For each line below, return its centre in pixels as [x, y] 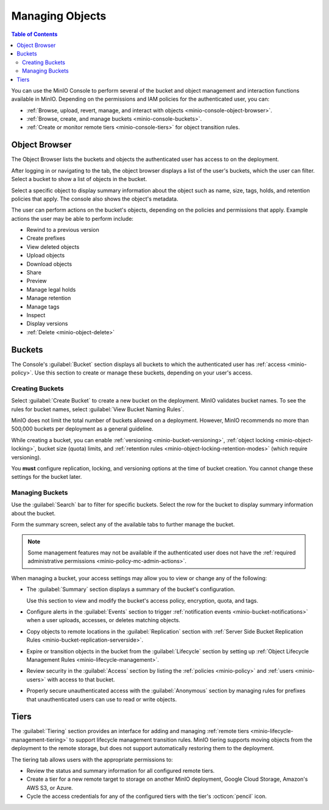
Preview [37, 281]
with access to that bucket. [81, 679]
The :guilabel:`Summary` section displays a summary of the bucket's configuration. [131, 589]
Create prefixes [46, 238]
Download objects [49, 264]
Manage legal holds [51, 289]
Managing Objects [59, 16]
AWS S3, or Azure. [50, 787]
